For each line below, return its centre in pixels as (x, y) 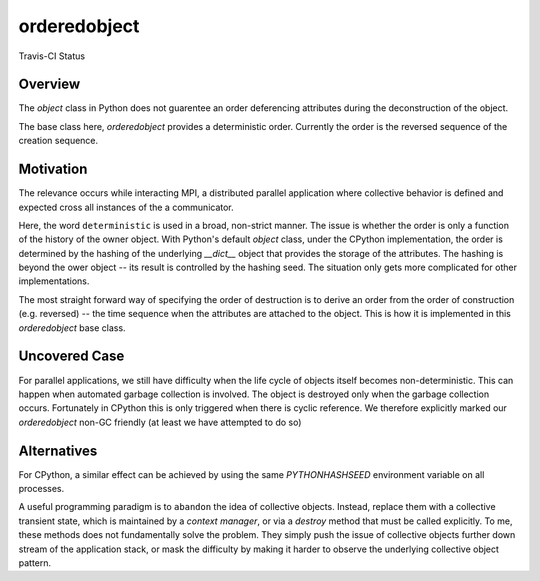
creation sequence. (58, 141)
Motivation (53, 169)
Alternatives (58, 450)
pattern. (35, 562)
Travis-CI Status (51, 56)
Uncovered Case (71, 356)
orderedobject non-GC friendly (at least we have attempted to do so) (160, 422)
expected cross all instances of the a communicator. (126, 207)
